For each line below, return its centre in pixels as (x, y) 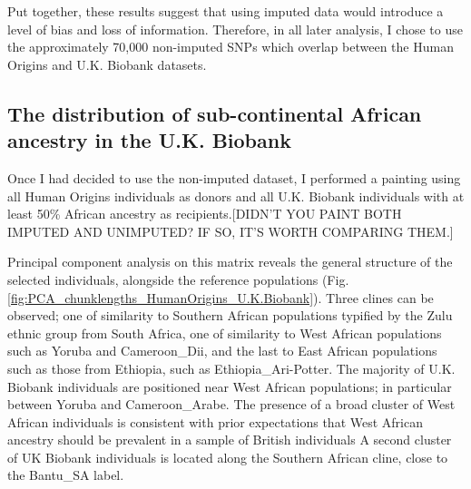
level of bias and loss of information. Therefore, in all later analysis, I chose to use (235, 29)
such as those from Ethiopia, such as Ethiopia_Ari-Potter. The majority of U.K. (231, 368)
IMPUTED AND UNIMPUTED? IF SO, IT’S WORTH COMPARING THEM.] (231, 231)
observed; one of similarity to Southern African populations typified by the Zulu (230, 315)
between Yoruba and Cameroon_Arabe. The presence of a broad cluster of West (231, 404)
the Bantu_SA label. (66, 475)
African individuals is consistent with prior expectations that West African (215, 421)
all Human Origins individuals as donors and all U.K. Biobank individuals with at (236, 196)
